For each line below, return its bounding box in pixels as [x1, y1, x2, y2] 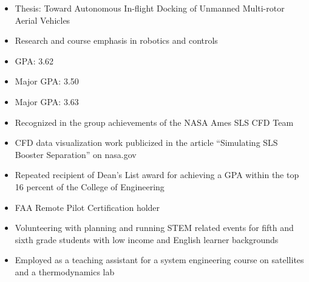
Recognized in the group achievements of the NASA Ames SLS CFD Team [15, 115, 294, 128]
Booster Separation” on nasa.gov [15, 148, 137, 160]
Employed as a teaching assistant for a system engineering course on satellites [15, 253, 304, 266]
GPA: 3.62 [15, 54, 54, 67]
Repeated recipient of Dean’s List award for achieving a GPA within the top [15, 168, 299, 181]
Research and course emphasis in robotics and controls [15, 34, 218, 47]
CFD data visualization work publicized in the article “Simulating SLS [15, 136, 278, 149]
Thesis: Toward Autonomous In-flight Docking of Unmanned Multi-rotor [15, 2, 285, 14]
